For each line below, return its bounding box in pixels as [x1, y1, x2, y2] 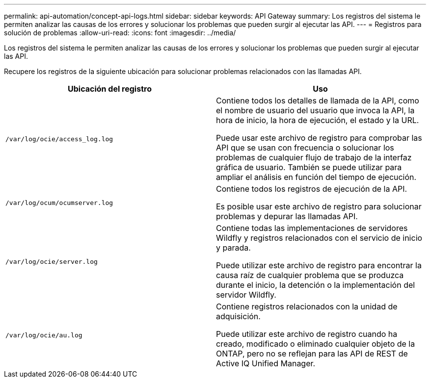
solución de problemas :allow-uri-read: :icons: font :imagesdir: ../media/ [4, 28, 236, 37]
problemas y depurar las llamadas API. [216, 211, 358, 221]
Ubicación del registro [68, 84, 152, 94]
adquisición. [216, 311, 261, 321]
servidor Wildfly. [216, 290, 276, 300]
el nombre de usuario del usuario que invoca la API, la [216, 105, 415, 115]
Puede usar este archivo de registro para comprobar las [216, 133, 422, 143]
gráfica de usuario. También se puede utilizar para [216, 162, 402, 172]
